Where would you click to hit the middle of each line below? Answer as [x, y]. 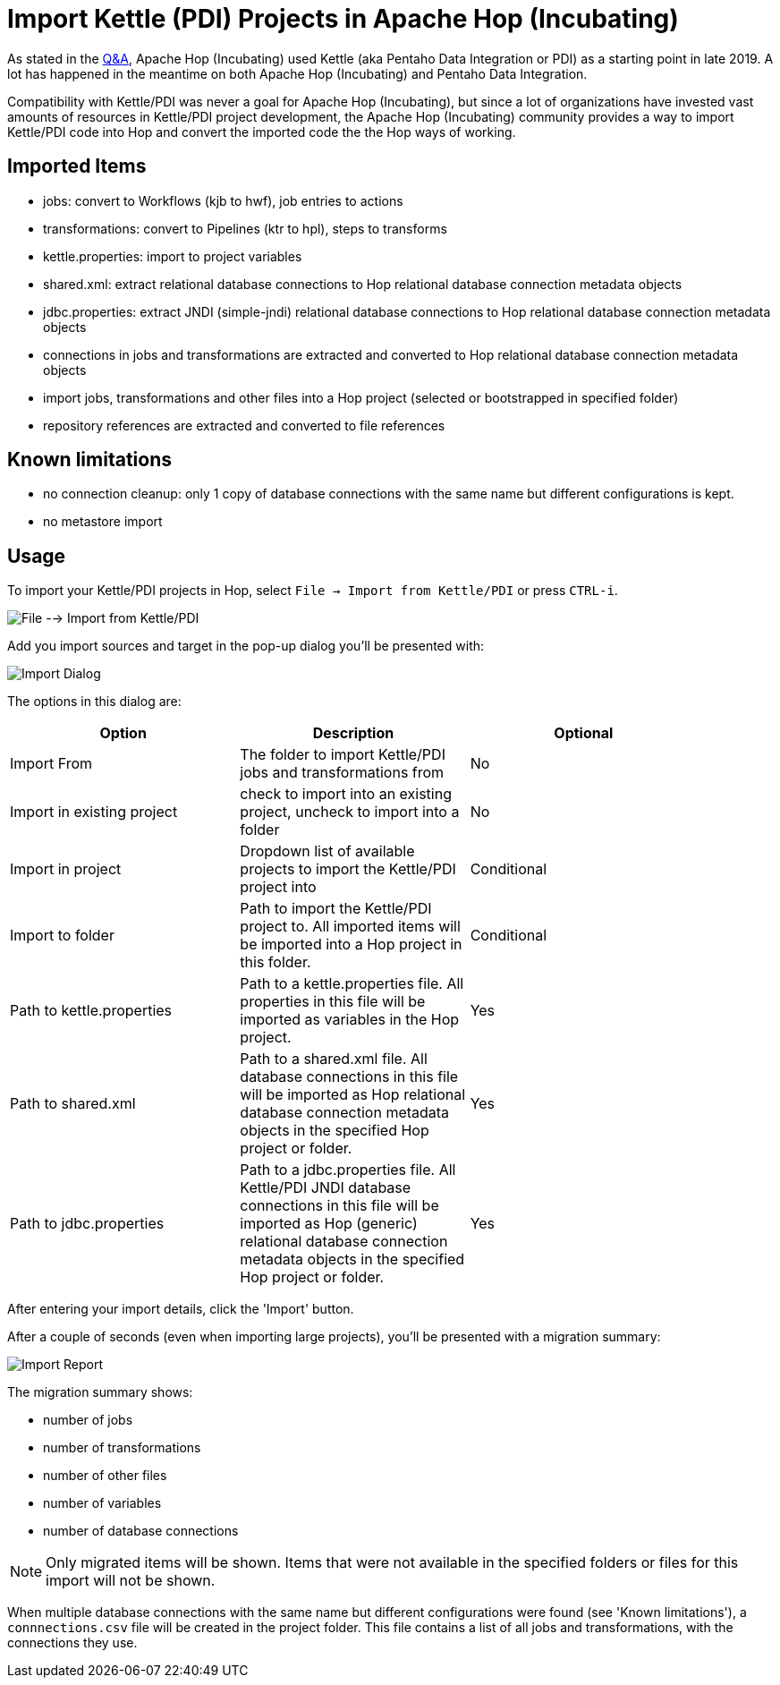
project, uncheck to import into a [350, 812]
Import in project [66, 869]
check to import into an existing [346, 794]
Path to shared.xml [73, 1104]
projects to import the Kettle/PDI [348, 869]
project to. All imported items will [350, 927]
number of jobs [88, 1420]
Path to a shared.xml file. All [334, 1059]
